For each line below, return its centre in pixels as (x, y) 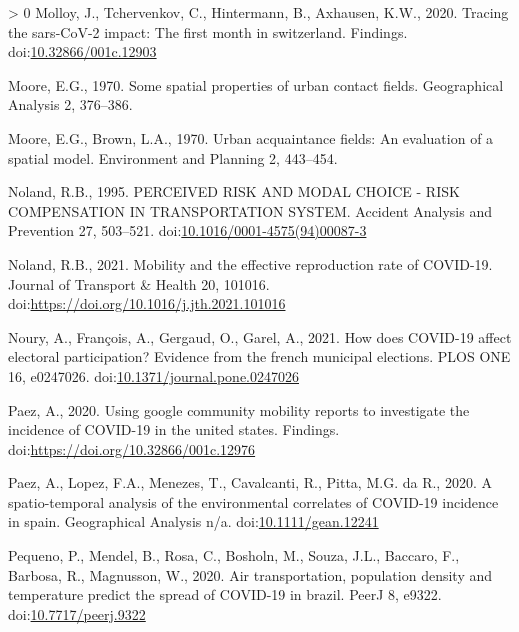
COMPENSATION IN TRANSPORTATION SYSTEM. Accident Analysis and (250, 210)
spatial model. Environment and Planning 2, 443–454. (173, 157)
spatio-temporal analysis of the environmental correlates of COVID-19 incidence (253, 501)
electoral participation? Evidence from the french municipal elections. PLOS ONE (259, 356)
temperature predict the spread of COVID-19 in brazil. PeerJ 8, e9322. (225, 594)
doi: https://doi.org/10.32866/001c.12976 (132, 448)
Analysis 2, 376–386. (70, 104)
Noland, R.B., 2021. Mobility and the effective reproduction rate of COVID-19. (250, 263)
